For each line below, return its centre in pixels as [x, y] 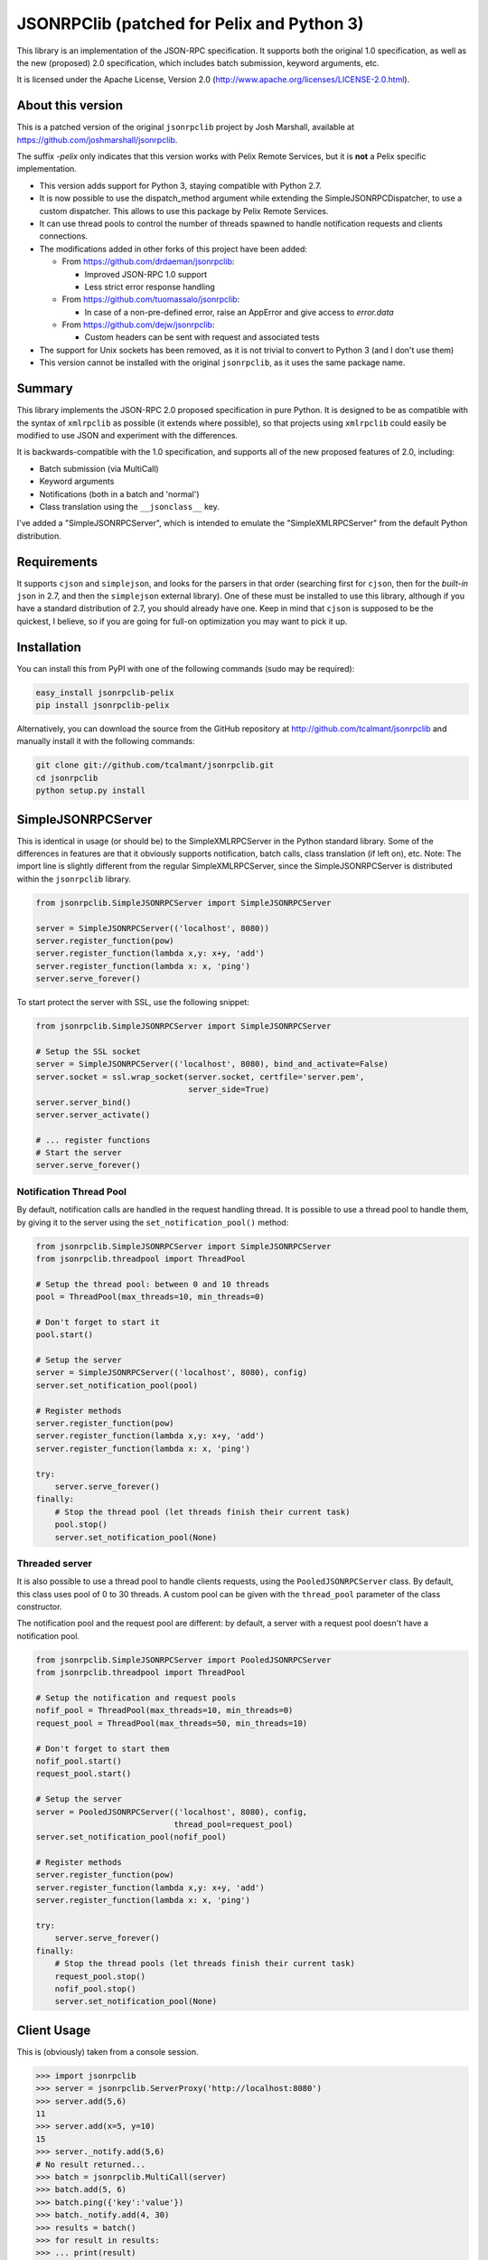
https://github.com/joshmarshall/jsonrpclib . [97, 139]
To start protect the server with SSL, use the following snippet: [133, 1003]
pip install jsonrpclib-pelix [103, 706]
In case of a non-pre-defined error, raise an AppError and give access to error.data [239, 312]
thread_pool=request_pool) [234, 1824]
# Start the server [79, 1153]
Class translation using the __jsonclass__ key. [130, 506]
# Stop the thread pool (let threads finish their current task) [202, 1511]
